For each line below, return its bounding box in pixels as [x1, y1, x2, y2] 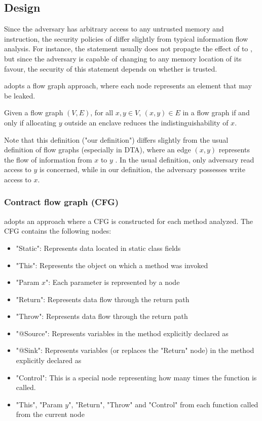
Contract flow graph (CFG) [4, 196, 119, 208]
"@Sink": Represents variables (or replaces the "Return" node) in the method [16, 345, 254, 355]
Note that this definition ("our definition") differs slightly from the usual [4, 134, 229, 145]
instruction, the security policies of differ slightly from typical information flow [4, 33, 248, 44]
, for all [90, 107, 114, 118]
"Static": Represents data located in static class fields [16, 242, 181, 253]
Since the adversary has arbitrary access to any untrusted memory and [4, 23, 224, 34]
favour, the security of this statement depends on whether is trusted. [4, 63, 217, 74]
